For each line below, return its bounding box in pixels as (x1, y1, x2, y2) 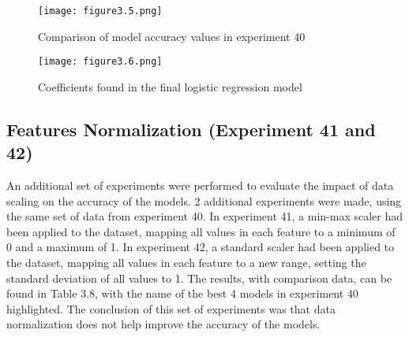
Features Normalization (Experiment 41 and (6, 117, 376, 141)
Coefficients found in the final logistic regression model (38, 78, 302, 94)
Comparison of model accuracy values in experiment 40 (38, 28, 306, 44)
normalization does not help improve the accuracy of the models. (6, 316, 321, 332)
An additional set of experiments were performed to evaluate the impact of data (6, 177, 394, 194)
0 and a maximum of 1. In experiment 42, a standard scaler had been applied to (6, 239, 395, 255)
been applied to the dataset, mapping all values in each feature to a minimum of (6, 223, 396, 239)
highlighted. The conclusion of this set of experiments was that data (6, 300, 336, 317)
